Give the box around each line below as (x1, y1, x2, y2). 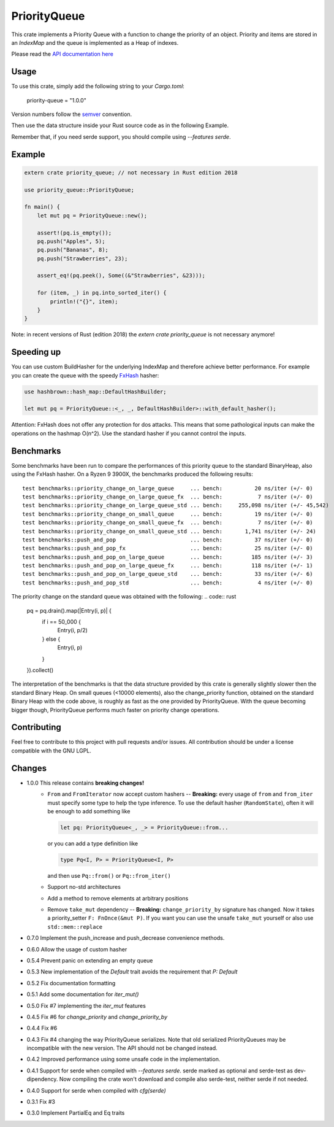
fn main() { (24, 203, 61, 211)
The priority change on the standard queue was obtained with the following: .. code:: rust (11, 593, 237, 600)
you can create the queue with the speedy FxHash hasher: (11, 371, 159, 379)
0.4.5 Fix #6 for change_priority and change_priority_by (26, 1013, 168, 1020)
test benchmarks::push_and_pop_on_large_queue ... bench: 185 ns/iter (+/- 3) (22, 553, 313, 560)
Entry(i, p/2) (57, 627, 88, 634)
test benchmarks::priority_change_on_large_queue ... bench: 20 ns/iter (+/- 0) (22, 485, 313, 492)
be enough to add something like (47, 807, 131, 815)
